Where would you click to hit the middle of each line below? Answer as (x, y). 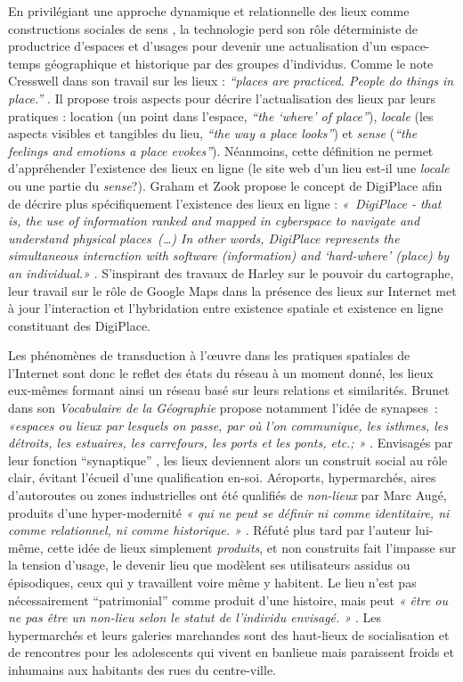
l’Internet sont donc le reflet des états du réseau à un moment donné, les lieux (221, 372)
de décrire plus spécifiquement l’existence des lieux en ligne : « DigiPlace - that (225, 203)
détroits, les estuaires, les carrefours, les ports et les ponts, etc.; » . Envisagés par (231, 443)
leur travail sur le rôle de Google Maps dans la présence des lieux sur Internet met (232, 290)
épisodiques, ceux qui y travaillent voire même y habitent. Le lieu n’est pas (212, 582)
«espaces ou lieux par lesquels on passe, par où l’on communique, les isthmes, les (228, 425)
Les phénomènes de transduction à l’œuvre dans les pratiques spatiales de (209, 355)
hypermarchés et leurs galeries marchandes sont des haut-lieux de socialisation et (229, 634)
